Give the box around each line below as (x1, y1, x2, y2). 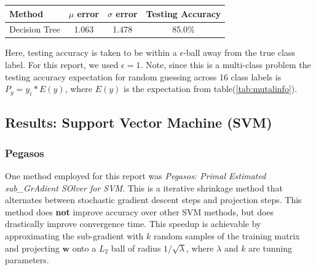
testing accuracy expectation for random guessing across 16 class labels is (5, 70, 282, 83)
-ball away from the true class (183, 46, 295, 59)
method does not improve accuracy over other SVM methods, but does (5, 205, 274, 218)
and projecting (5, 241, 60, 254)
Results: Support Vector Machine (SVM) (5, 113, 272, 132)
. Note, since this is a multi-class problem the (140, 58, 311, 71)
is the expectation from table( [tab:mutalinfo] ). (124, 82, 298, 95)
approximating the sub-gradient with (5, 229, 144, 242)
